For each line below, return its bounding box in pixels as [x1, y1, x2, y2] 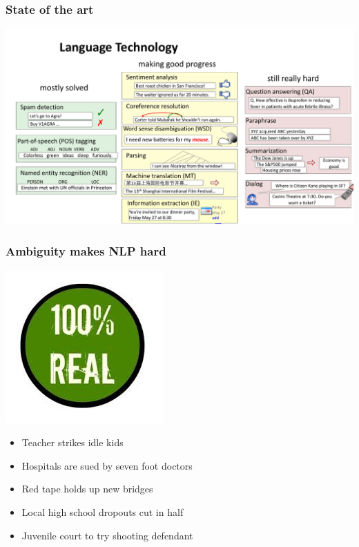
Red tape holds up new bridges [21, 481, 153, 496]
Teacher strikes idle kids [21, 435, 124, 450]
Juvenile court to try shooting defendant [21, 528, 193, 542]
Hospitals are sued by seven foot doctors [21, 458, 193, 472]
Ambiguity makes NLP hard [6, 242, 166, 260]
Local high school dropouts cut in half [21, 504, 184, 519]
